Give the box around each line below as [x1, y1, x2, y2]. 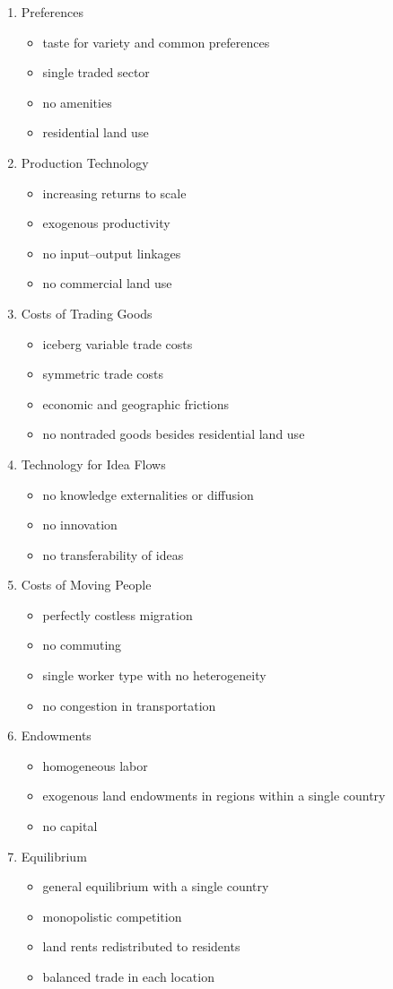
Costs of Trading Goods [21, 303, 153, 322]
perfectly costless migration [42, 605, 193, 624]
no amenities [42, 92, 112, 111]
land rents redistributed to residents [42, 937, 240, 956]
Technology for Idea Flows [21, 454, 166, 473]
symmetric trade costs [42, 364, 164, 383]
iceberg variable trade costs [42, 334, 193, 353]
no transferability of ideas [42, 545, 184, 564]
